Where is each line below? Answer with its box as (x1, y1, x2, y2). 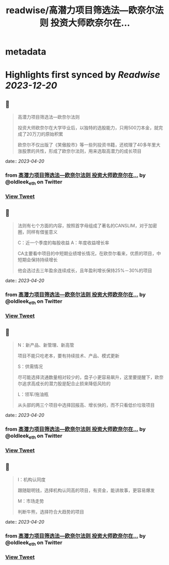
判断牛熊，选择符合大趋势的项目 (17, 508, 84, 514)
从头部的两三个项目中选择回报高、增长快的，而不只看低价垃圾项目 (17, 402, 155, 408)
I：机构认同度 (17, 476, 46, 483)
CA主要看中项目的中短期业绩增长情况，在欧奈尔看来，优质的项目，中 (17, 251, 161, 257)
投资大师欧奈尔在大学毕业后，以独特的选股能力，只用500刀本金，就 (17, 125, 159, 131)
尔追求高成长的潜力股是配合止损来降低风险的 (17, 381, 111, 387)
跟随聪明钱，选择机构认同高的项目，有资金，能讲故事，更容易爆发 (17, 487, 155, 493)
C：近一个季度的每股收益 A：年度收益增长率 (17, 240, 109, 246)
